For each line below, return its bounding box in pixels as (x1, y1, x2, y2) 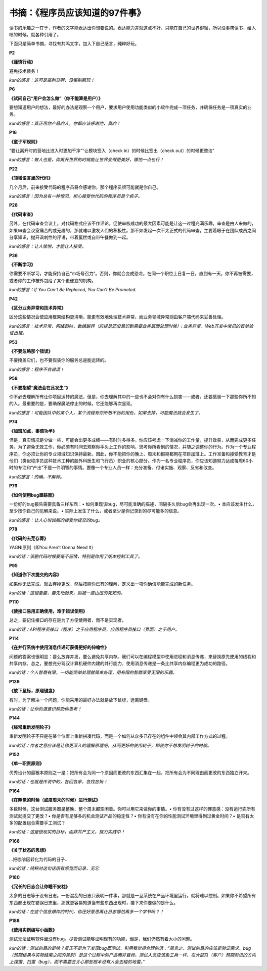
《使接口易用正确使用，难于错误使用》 (9, 608, 88, 614)
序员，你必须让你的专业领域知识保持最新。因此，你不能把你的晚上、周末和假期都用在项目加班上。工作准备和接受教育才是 (9, 451, 256, 457)
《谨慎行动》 (9, 59, 36, 65)
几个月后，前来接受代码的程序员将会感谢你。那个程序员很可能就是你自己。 (9, 184, 161, 190)
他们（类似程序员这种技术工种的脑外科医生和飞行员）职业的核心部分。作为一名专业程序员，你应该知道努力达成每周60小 (9, 458, 253, 464)
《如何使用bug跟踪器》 (9, 492, 57, 498)
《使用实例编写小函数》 (9, 926, 57, 933)
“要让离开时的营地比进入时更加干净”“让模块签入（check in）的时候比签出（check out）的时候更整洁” (9, 148, 215, 153)
